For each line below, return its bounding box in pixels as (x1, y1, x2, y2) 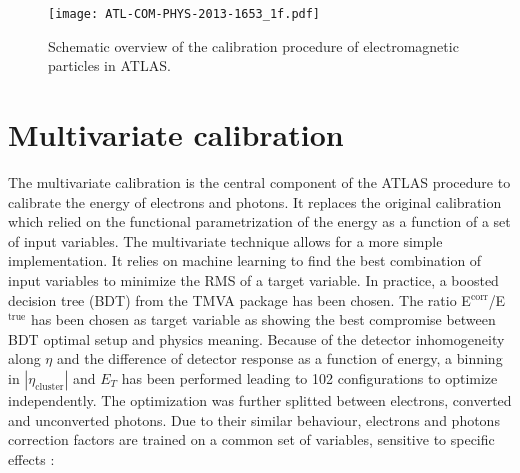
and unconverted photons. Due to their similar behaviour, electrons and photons (8, 409, 500, 430)
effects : (8, 448, 55, 469)
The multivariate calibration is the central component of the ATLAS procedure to (8, 171, 511, 192)
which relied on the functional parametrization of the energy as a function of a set (8, 211, 511, 232)
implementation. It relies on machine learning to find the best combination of (8, 250, 482, 271)
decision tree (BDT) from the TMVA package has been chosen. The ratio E (8, 289, 471, 310)
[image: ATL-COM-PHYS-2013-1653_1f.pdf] (48, 7, 321, 21)
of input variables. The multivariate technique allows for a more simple (8, 230, 443, 251)
